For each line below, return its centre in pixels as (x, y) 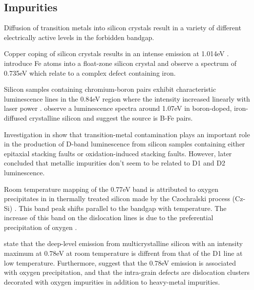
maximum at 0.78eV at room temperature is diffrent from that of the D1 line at (123, 253)
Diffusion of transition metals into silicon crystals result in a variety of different (123, 28)
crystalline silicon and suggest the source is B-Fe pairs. (111, 117)
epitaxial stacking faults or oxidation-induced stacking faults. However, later (118, 153)
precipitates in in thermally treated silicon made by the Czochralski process (117, 198)
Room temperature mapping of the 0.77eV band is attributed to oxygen (111, 189)
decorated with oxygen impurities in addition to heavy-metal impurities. (112, 281)
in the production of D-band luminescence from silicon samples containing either (125, 144)
